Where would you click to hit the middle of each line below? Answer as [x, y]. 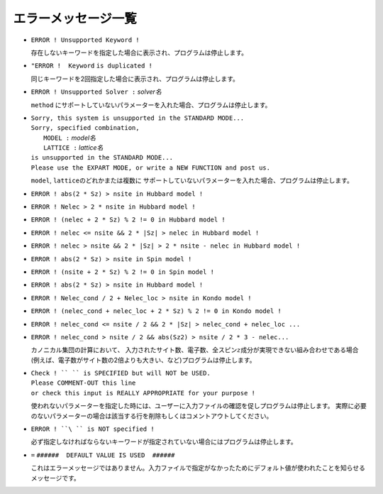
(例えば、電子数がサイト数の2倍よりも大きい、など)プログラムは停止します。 [143, 360]
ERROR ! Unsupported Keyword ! [85, 40]
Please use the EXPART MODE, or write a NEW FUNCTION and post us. [151, 168]
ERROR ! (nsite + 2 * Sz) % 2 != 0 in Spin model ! [123, 272]
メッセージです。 [56, 478]
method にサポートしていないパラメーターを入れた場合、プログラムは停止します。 [151, 105]
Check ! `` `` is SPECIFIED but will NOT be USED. [121, 373]
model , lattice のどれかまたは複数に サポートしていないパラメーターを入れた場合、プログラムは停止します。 [192, 180]
